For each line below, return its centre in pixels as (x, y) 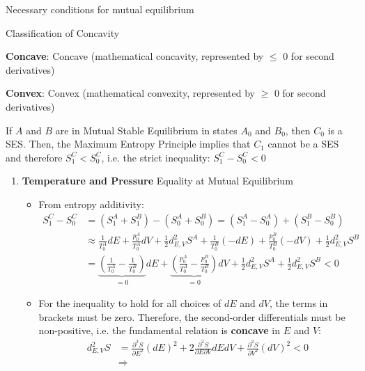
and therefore (34, 157)
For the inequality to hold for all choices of (130, 303)
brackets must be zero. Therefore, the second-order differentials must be (192, 316)
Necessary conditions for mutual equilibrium (100, 9)
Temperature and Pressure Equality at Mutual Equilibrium (157, 181)
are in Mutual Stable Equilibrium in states (146, 130)
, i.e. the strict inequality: (156, 157)
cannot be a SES (303, 144)
